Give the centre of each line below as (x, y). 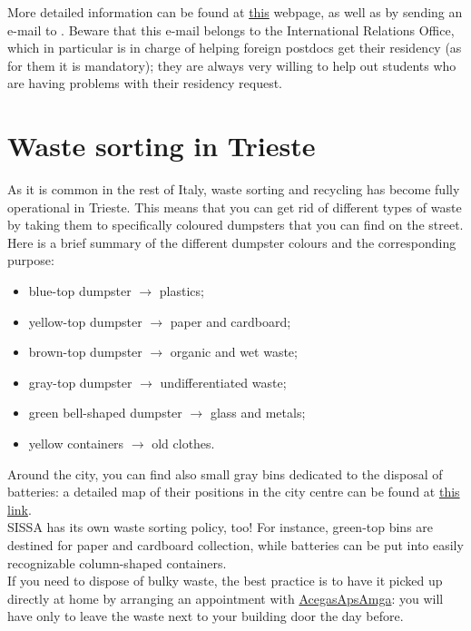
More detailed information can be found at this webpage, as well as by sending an (235, 12)
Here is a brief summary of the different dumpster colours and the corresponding (232, 242)
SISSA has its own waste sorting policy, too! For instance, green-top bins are (221, 527)
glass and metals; (258, 413)
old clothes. (183, 444)
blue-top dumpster (80, 291)
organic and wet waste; (234, 352)
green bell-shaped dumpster (105, 413)
